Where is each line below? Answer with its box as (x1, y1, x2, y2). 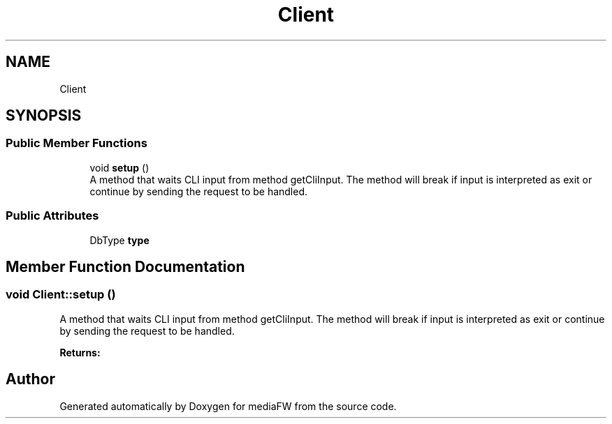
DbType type (89, 234, 150, 246)
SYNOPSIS (6, 107, 82, 125)
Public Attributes (6, 209, 99, 223)
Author (6, 370, 55, 388)
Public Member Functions (6, 136, 147, 151)
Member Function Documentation (6, 257, 245, 275)
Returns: (59, 346, 101, 358)
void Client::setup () (6, 287, 116, 302)
